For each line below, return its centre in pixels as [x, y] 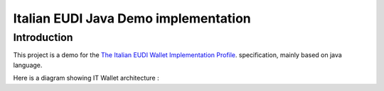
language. [28, 65]
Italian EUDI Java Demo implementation [132, 18]
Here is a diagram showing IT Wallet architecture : [86, 78]
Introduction [43, 37]
